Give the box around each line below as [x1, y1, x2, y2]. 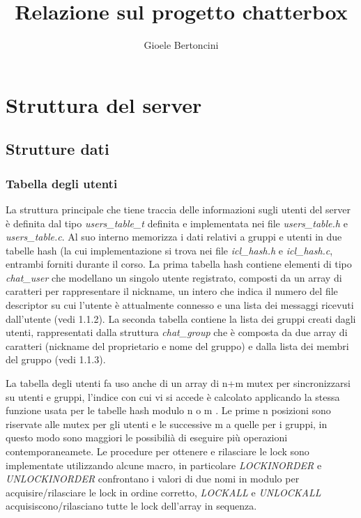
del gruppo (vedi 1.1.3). [6, 352, 106, 367]
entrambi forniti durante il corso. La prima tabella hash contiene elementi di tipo [6, 257, 352, 271]
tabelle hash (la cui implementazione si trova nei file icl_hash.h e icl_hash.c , [6, 243, 333, 257]
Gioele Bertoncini [144, 38, 219, 52]
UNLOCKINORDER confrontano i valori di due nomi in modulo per [6, 471, 300, 486]
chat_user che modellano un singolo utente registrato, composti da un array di [6, 270, 342, 284]
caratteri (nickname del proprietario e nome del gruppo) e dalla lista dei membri [6, 338, 349, 353]
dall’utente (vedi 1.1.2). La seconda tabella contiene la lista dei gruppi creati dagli [6, 311, 356, 326]
